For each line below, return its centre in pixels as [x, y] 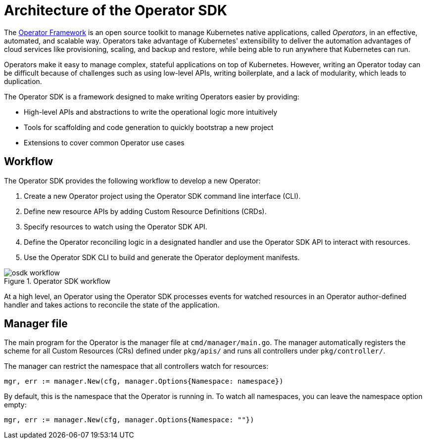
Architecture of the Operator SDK [116, 10]
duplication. [23, 81]
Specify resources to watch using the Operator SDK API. [116, 226]
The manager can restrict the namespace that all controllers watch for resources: [136, 366]
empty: [15, 405]
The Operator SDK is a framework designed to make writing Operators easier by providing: [152, 96]
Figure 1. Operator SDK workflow [57, 281]
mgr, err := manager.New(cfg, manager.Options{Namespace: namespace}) [144, 381]
